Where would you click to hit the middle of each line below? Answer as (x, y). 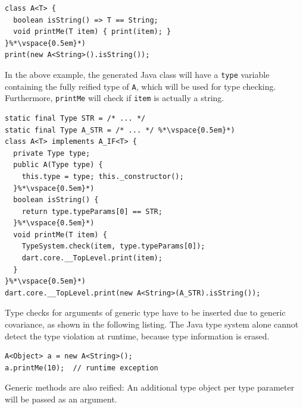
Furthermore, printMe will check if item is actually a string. (115, 98)
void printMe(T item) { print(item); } (92, 32)
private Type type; (52, 153)
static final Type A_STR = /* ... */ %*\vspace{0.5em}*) (120, 130)
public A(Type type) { (58, 165)
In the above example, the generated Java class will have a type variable (137, 74)
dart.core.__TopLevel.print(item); (92, 258)
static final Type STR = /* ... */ (75, 118)
